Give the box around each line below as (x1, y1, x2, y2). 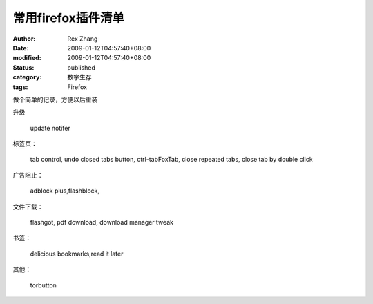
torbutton (30, 281, 57, 289)
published (67, 63, 96, 72)
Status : (12, 63, 35, 72)
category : (12, 73, 42, 82)
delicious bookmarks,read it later (30, 249, 124, 258)
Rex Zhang (67, 35, 98, 43)
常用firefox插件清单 (12, 10, 124, 26)
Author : (12, 35, 36, 43)
